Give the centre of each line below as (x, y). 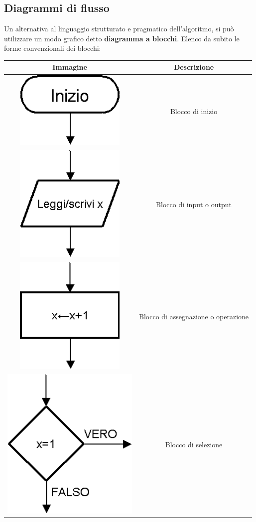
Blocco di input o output (194, 204)
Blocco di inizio (194, 111)
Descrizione (194, 67)
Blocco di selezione (194, 445)
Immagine (70, 67)
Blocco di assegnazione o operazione (194, 317)
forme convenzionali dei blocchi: (53, 48)
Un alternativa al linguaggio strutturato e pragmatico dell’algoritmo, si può (119, 29)
